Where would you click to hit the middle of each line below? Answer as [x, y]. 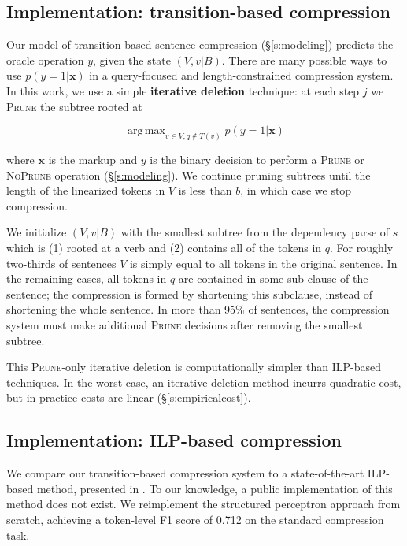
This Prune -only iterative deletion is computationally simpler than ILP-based [194, 367]
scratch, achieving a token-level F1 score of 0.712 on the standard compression [195, 519]
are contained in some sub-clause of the [273, 279]
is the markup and [93, 160]
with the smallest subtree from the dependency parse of [255, 232]
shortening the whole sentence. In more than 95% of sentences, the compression [198, 309]
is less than [205, 190]
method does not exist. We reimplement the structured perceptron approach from [203, 504]
